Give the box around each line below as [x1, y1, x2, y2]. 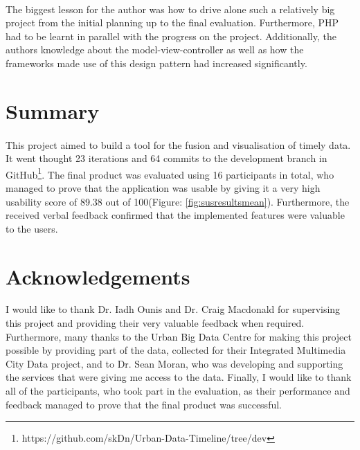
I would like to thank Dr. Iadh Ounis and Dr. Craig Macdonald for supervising [6, 302, 341, 316]
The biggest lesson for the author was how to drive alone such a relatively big [6, 1, 335, 16]
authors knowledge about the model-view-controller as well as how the [6, 42, 304, 57]
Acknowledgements [6, 262, 190, 290]
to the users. [6, 221, 58, 235]
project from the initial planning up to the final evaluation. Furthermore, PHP [6, 15, 339, 30]
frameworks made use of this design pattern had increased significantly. [6, 55, 307, 70]
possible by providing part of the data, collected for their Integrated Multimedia [6, 343, 346, 357]
